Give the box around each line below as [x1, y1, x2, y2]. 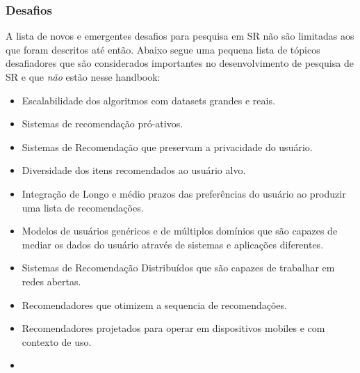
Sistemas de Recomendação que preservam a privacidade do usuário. [22, 139, 313, 154]
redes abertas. [22, 273, 81, 288]
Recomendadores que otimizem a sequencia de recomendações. [22, 297, 287, 312]
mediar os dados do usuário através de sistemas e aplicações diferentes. [22, 237, 324, 251]
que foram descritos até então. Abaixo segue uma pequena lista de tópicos [6, 42, 320, 56]
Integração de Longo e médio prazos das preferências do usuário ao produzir [22, 186, 346, 200]
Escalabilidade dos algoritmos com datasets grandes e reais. [22, 93, 275, 107]
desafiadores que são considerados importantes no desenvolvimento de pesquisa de [6, 56, 354, 70]
